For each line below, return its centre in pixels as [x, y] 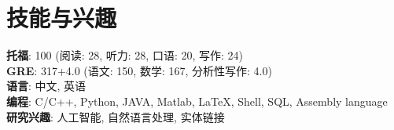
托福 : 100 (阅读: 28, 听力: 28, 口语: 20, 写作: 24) [125, 55]
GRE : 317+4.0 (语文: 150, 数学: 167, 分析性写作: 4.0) [139, 70]
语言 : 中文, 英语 [46, 86]
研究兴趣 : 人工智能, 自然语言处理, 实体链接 [116, 116]
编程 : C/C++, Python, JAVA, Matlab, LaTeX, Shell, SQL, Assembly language [197, 101]
